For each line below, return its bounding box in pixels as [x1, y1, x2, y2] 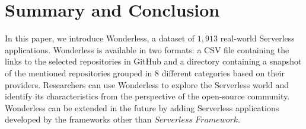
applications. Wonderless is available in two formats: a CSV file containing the [5, 43, 289, 56]
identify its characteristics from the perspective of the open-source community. [5, 90, 290, 102]
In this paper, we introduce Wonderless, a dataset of [5, 32, 195, 44]
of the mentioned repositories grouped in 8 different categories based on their [5, 66, 285, 79]
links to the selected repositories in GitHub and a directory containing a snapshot [5, 55, 302, 67]
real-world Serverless [220, 32, 295, 44]
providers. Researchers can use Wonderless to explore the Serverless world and [5, 78, 289, 91]
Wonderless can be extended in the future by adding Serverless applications [5, 101, 279, 114]
